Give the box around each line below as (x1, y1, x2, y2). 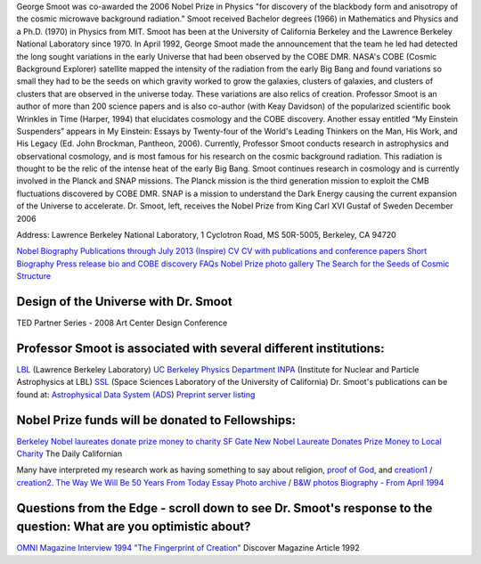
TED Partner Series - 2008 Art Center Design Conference (16, 317, 228, 329)
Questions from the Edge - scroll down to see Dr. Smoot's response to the (16, 500, 433, 516)
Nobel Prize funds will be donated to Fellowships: (16, 413, 296, 428)
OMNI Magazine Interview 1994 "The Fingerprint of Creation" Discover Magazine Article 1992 (16, 543, 360, 553)
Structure (16, 271, 52, 282)
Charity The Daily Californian (16, 448, 123, 459)
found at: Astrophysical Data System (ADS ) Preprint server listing (16, 388, 256, 400)
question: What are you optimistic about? (16, 519, 251, 535)
